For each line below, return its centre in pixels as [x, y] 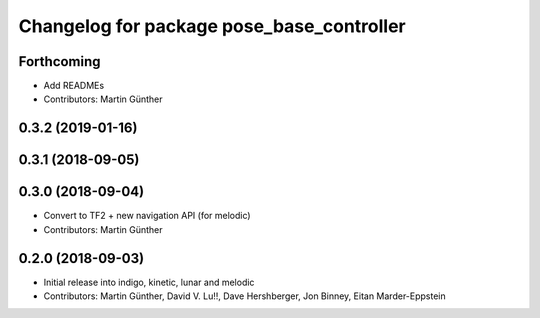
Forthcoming [59, 61]
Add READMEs [74, 86]
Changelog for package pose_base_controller [212, 26]
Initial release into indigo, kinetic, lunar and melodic [149, 282]
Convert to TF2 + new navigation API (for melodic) [147, 216]
